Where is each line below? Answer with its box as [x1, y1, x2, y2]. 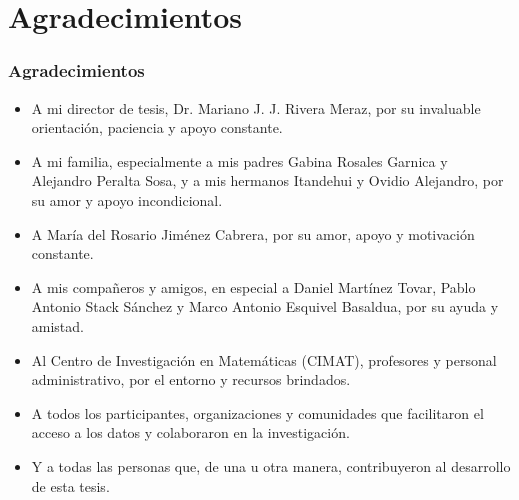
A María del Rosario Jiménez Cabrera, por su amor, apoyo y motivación [31, 223, 475, 244]
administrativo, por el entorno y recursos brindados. [31, 369, 351, 390]
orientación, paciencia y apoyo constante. [31, 117, 283, 138]
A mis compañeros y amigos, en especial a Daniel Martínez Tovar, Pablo [31, 276, 476, 297]
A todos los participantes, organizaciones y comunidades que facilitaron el [31, 402, 484, 423]
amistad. [31, 315, 84, 336]
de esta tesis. [31, 475, 110, 496]
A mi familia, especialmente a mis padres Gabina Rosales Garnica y [31, 150, 448, 171]
